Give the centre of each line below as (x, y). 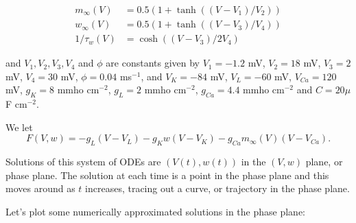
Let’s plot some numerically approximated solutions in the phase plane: (155, 211)
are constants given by (153, 63)
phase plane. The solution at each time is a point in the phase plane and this (167, 175)
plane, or (324, 162)
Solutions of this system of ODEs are (83, 162)
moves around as (40, 188)
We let (19, 127)
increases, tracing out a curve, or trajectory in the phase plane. (217, 188)
